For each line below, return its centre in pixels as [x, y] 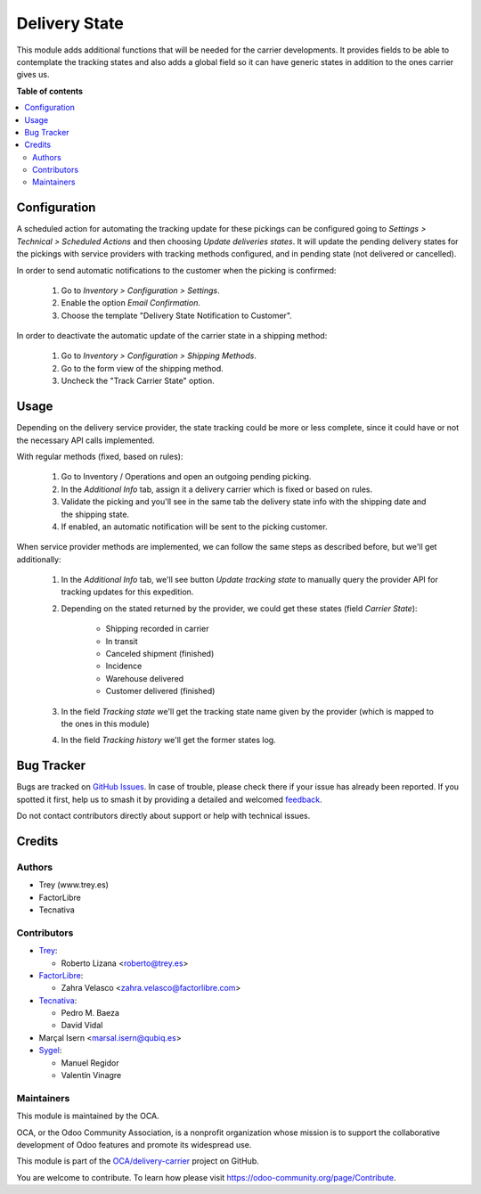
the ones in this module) [106, 724]
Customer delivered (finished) [160, 691]
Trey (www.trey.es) [73, 885]
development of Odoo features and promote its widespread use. [134, 1144]
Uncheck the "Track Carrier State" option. [138, 381]
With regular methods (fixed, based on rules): [100, 456]
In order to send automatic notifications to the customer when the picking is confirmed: [176, 270]
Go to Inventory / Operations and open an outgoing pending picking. [186, 477]
